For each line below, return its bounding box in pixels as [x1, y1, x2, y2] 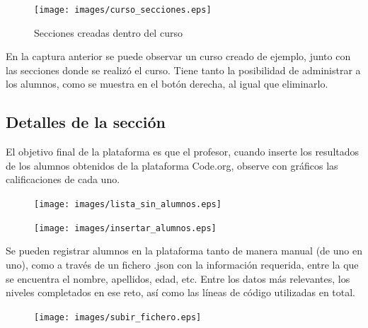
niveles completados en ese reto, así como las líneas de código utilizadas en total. [6, 285, 356, 300]
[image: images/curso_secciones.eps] [34, 5, 212, 15]
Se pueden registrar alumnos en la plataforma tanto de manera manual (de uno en [6, 243, 362, 258]
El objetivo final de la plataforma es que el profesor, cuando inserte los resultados [6, 144, 360, 159]
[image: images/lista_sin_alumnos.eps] [34, 199, 222, 210]
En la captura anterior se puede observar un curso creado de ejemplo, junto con [6, 49, 351, 64]
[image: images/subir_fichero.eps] [34, 312, 202, 322]
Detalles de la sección [6, 111, 166, 133]
